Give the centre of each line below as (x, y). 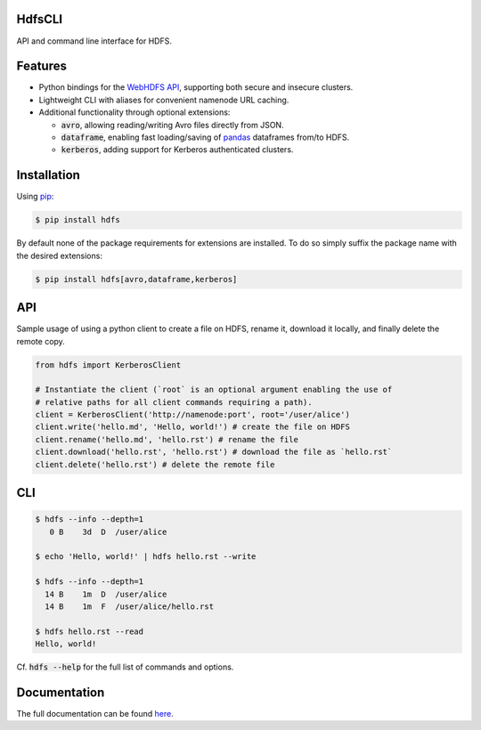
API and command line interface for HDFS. (94, 41)
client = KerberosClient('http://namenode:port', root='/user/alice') (193, 415)
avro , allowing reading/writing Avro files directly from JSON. (172, 125)
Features (41, 66)
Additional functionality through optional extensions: (135, 112)
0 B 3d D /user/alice (108, 531)
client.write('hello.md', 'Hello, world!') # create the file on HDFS (193, 427)
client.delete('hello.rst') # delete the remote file (155, 464)
